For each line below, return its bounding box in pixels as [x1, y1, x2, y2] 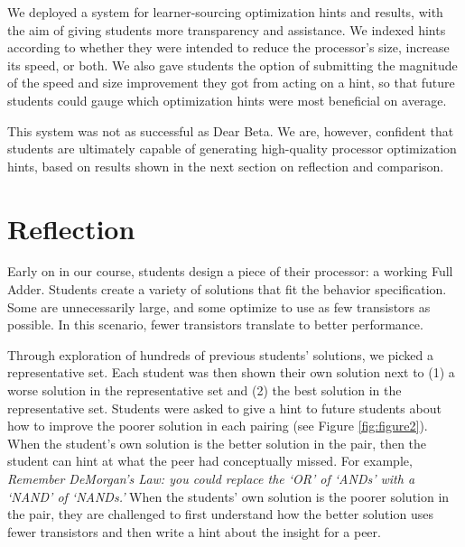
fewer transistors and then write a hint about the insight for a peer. [7, 522, 381, 541]
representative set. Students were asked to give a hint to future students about [7, 398, 442, 417]
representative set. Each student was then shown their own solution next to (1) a [7, 363, 455, 382]
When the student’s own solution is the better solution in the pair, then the [7, 433, 427, 452]
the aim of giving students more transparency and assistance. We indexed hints [7, 20, 446, 39]
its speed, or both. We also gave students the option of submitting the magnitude [7, 55, 458, 74]
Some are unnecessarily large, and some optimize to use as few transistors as [7, 297, 431, 316]
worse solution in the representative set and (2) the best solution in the [7, 381, 402, 400]
